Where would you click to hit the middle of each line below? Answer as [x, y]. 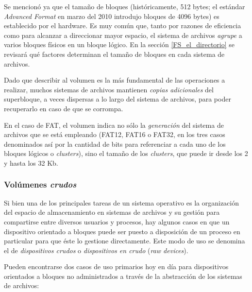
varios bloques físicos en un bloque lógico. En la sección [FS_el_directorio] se [119, 44]
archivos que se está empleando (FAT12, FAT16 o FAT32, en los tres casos [115, 134]
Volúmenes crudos [40, 184]
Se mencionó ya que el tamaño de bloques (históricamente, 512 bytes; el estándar [125, 6]
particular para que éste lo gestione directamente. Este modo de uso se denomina [125, 241]
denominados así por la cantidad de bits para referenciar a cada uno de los [115, 144]
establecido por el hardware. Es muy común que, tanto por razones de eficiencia [123, 26]
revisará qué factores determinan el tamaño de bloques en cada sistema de [114, 54]
